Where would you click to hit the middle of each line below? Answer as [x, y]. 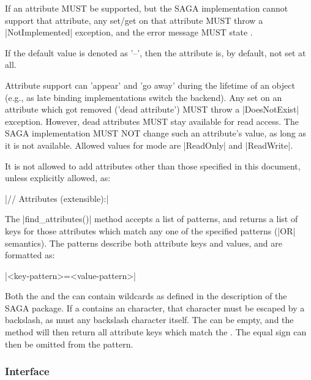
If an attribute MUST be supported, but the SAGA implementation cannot [147, 8]
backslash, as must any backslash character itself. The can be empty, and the [149, 320]
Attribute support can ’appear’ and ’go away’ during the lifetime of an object [150, 85]
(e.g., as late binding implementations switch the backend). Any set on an [144, 97]
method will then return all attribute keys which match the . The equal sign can [156, 332]
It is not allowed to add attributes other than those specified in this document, [153, 166]
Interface [27, 371]
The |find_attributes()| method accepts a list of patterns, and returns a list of [152, 219]
